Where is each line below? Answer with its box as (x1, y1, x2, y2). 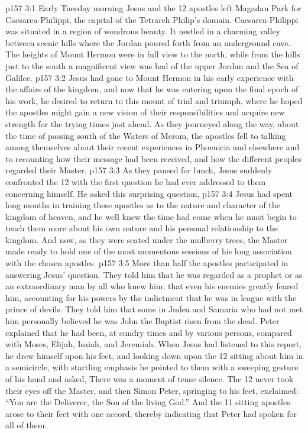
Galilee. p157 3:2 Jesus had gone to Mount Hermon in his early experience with (5, 71, 294, 83)
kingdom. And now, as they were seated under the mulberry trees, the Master (5, 233, 287, 245)
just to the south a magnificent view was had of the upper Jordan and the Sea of (5, 59, 299, 72)
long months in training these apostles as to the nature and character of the (5, 199, 280, 211)
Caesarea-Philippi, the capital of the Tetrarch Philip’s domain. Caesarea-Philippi (5, 13, 299, 25)
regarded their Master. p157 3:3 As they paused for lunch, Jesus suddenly (5, 164, 273, 176)
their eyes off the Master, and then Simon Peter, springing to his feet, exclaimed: (5, 384, 299, 396)
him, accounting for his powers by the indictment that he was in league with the (5, 291, 297, 303)
